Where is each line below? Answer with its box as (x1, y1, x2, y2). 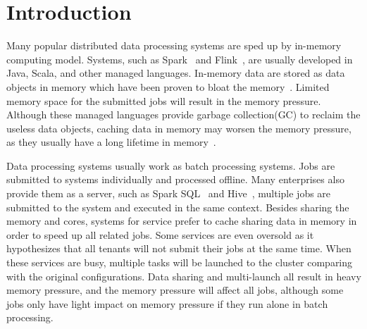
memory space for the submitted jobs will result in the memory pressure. (6, 93, 321, 108)
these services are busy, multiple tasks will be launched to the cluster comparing (6, 255, 353, 270)
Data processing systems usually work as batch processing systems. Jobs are (6, 158, 335, 173)
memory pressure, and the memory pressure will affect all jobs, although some (6, 283, 344, 297)
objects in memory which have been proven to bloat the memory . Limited (6, 79, 330, 94)
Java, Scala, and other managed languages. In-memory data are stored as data (6, 66, 345, 80)
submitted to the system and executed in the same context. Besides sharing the (6, 199, 349, 214)
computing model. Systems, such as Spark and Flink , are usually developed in (6, 51, 353, 66)
